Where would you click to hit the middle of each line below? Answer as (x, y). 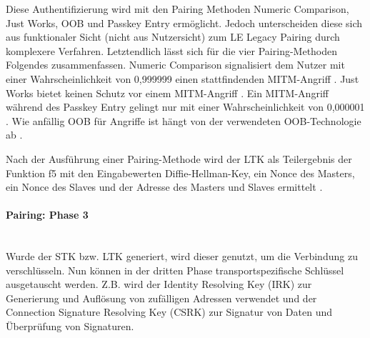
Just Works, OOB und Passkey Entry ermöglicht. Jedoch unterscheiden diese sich (184, 23)
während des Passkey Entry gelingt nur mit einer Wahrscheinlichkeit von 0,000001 (185, 107)
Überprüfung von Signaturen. (70, 326)
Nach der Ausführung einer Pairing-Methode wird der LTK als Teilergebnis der (179, 158)
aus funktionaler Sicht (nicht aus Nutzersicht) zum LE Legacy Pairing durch (173, 37)
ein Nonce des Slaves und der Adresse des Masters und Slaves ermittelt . (164, 187)
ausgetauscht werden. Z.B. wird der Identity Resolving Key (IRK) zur (159, 284)
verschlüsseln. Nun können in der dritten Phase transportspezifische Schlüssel (175, 270)
